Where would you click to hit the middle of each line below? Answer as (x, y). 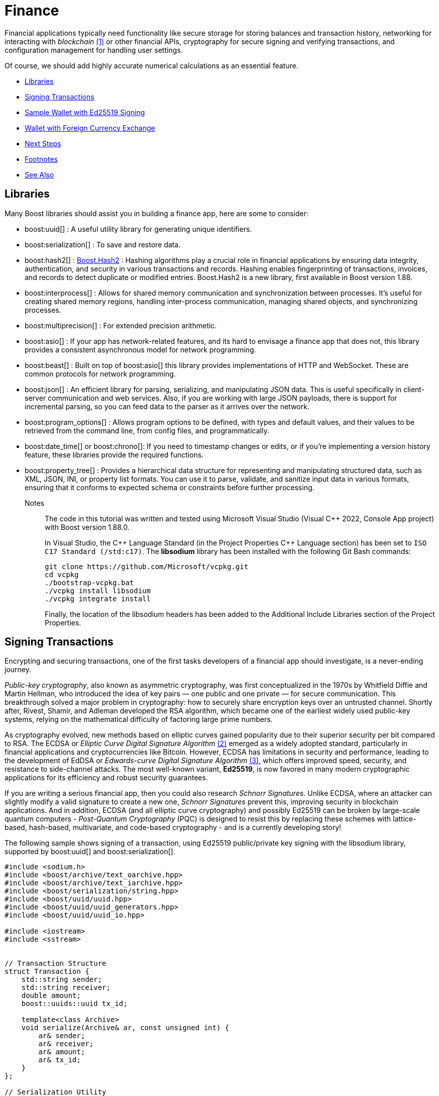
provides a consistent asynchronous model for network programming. (141, 349)
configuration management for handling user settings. (94, 50)
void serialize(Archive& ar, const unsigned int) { (125, 1028)
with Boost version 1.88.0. (87, 527)
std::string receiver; (66, 988)
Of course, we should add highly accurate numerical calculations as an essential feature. (152, 65)
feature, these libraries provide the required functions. (114, 454)
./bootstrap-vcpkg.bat (90, 582)
